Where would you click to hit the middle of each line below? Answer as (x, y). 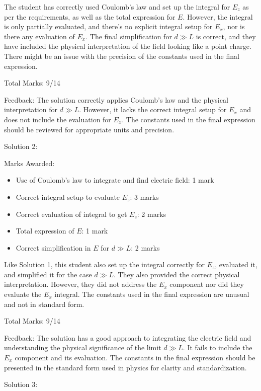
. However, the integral (218, 16)
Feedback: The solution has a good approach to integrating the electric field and (128, 337)
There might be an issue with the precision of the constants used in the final (122, 56)
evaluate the (23, 294)
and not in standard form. (44, 304)
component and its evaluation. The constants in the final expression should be (135, 358)
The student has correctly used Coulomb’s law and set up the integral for (117, 7)
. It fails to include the (217, 347)
